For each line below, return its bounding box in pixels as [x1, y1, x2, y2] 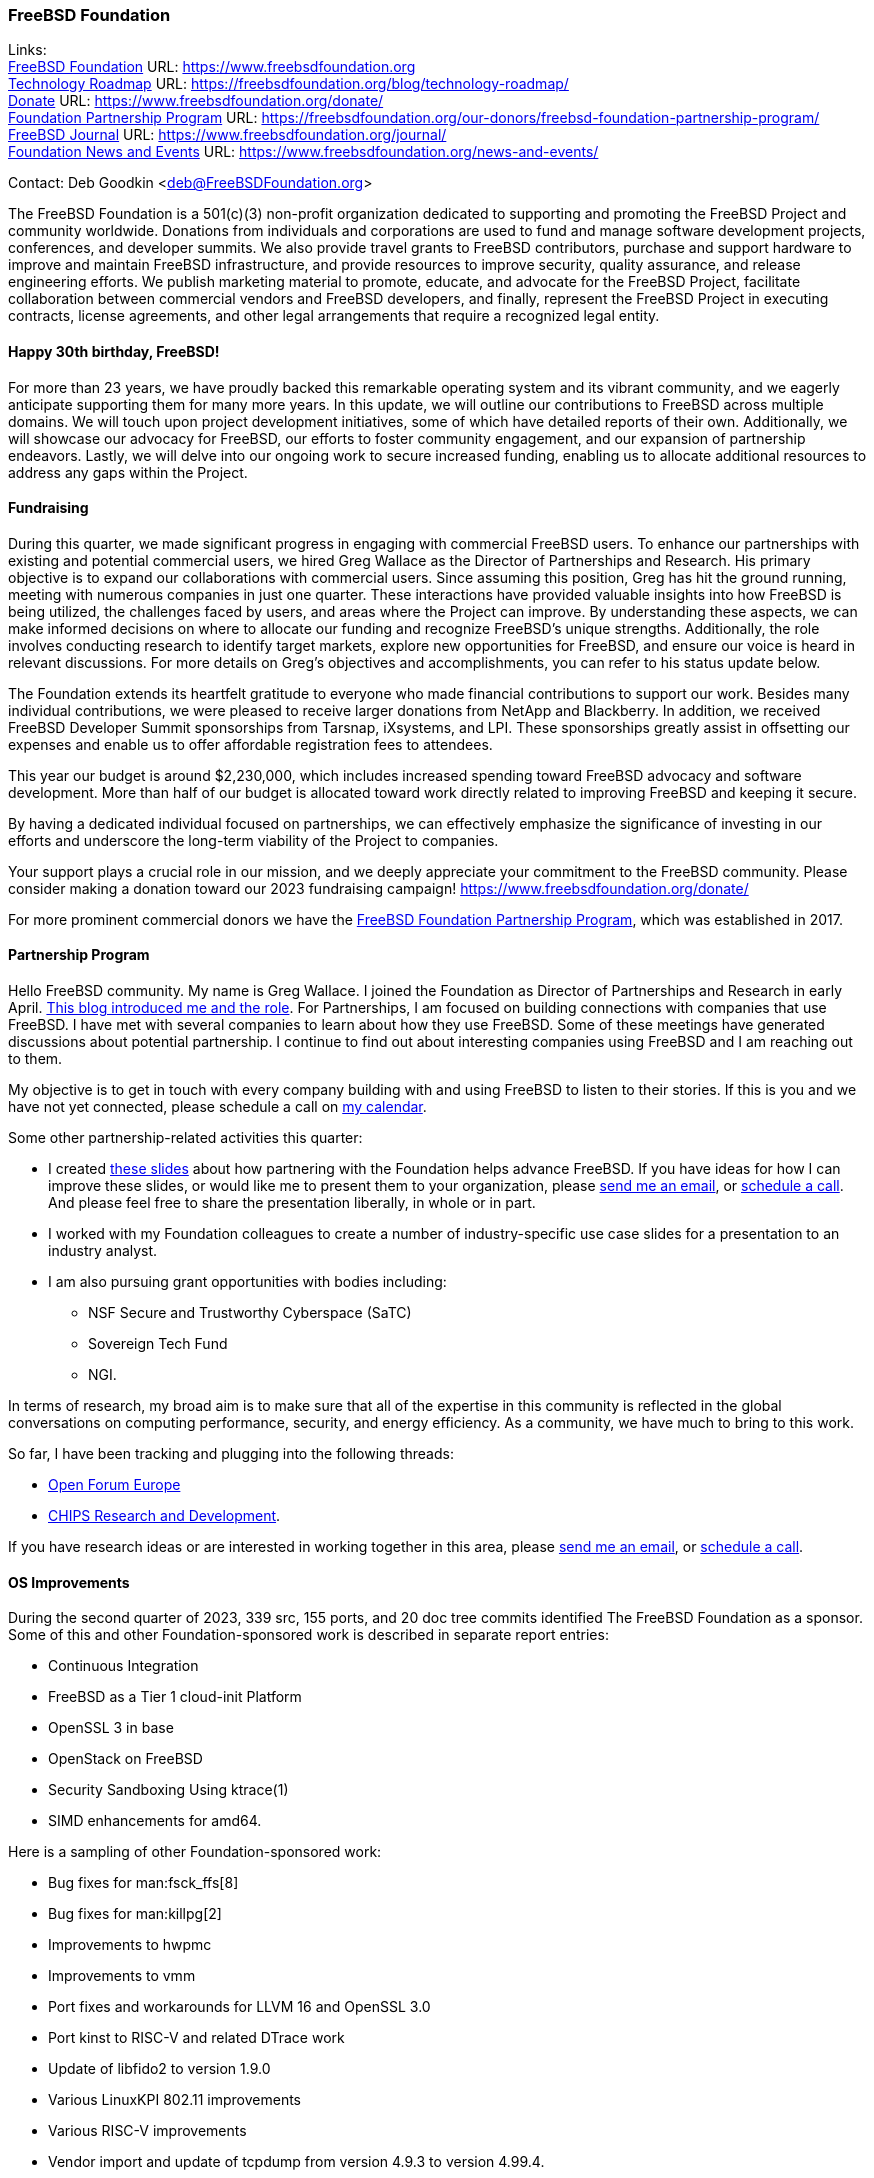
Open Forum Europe [48, 1476, 181, 1494]
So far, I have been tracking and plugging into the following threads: [8, 1445, 454, 1463]
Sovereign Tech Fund [88, 1335, 228, 1353]
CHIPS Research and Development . [48, 1507, 281, 1525]
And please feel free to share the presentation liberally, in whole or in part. [48, 1194, 536, 1212]
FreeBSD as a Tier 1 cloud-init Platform [48, 1688, 302, 1706]
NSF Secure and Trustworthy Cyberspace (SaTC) [88, 1304, 412, 1322]
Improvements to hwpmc [48, 1936, 212, 1954]
